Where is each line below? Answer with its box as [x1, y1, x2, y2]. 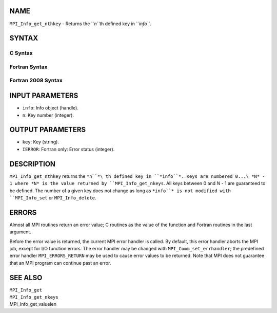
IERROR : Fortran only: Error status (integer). [22, 146, 115, 152]
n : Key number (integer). [22, 112, 74, 118]
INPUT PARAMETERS [9, 91, 78, 100]
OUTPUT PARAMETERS [9, 125, 86, 134]
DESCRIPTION [9, 159, 56, 168]
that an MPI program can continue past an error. [9, 260, 111, 266]
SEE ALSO [9, 273, 43, 282]
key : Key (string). [22, 139, 59, 145]
